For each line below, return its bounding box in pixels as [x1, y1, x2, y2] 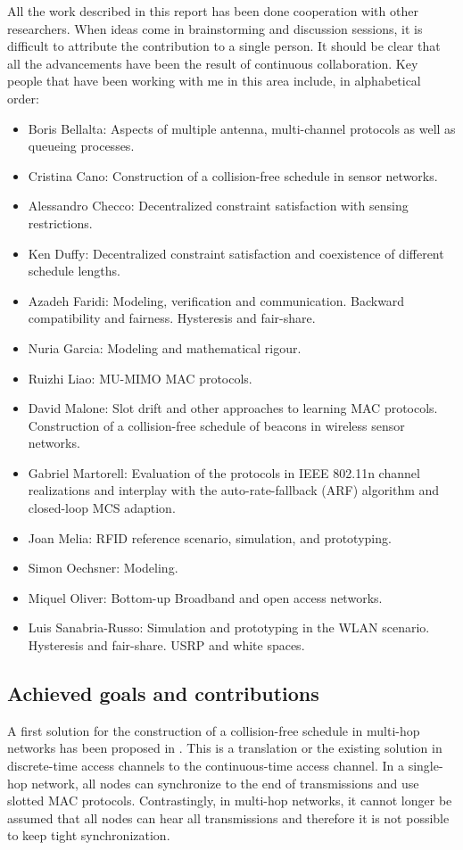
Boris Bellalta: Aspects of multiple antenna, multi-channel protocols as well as [28, 119, 456, 137]
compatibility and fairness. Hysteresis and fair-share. [28, 309, 316, 327]
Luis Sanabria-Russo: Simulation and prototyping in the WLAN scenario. [28, 618, 430, 637]
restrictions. [28, 213, 93, 232]
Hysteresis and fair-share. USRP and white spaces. [28, 636, 305, 655]
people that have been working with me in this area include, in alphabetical [7, 71, 421, 90]
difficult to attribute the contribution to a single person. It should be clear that [7, 37, 441, 55]
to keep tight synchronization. [7, 826, 170, 845]
